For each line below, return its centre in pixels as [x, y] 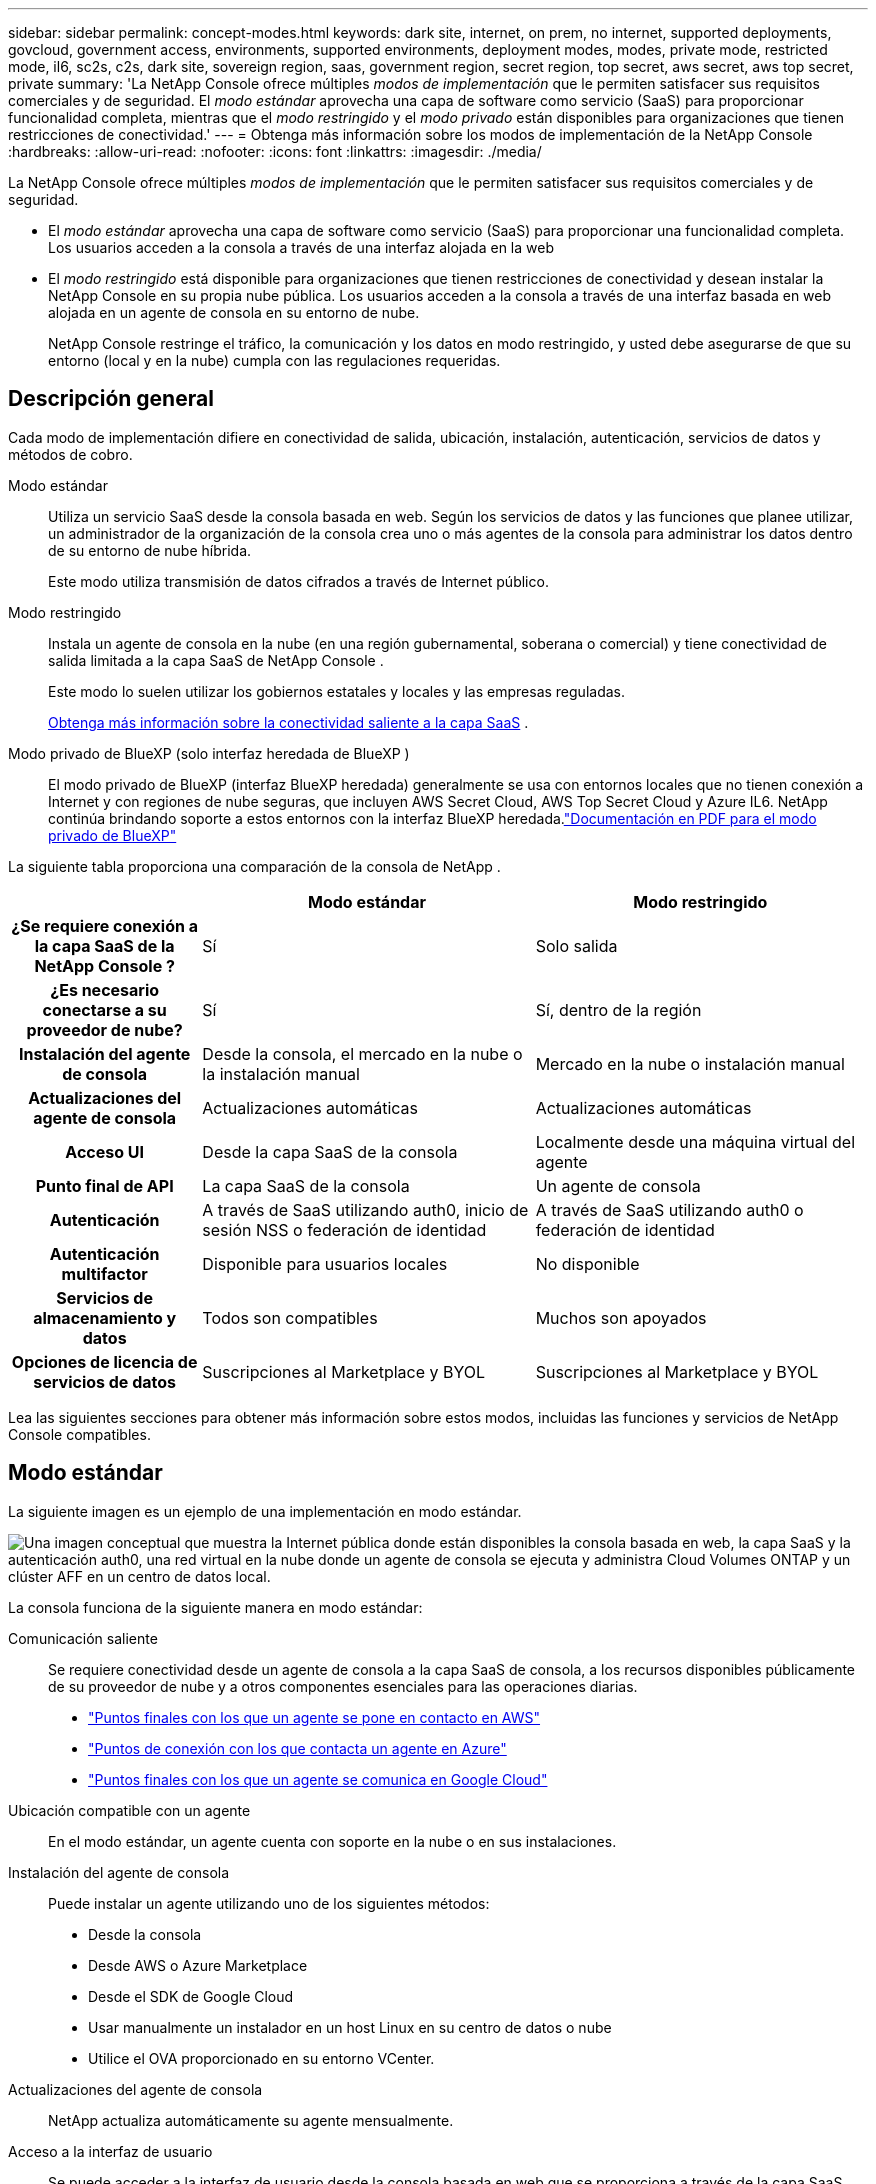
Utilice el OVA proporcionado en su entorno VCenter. [261, 2058]
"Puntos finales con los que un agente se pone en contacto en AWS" [314, 1717]
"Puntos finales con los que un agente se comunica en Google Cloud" [318, 1779]
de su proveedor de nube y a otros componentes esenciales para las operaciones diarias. [343, 1686]
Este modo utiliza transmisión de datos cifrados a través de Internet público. [298, 581]
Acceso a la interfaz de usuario [110, 2151]
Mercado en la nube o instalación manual [690, 1063]
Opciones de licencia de [104, 1361]
